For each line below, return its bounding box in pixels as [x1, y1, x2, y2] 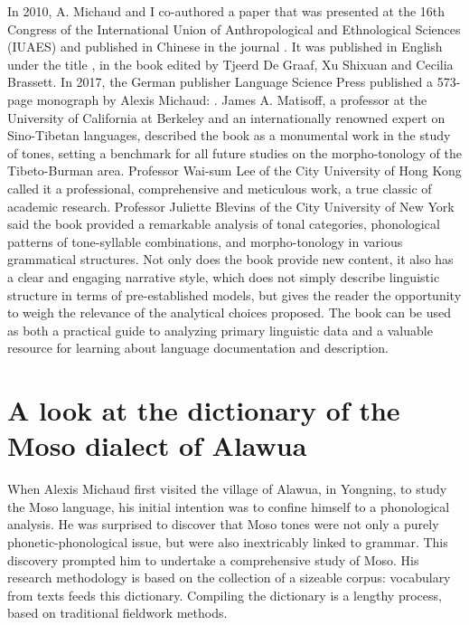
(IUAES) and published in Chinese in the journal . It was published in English [7, 37, 443, 56]
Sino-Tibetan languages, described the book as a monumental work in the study [7, 126, 451, 145]
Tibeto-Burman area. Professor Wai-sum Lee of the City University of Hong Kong [7, 161, 462, 180]
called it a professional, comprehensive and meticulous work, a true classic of [7, 178, 432, 197]
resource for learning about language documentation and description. [7, 338, 389, 357]
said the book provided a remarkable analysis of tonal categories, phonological [7, 214, 440, 233]
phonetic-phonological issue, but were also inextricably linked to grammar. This [7, 532, 448, 551]
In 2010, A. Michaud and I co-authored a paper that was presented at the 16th [7, 2, 446, 20]
